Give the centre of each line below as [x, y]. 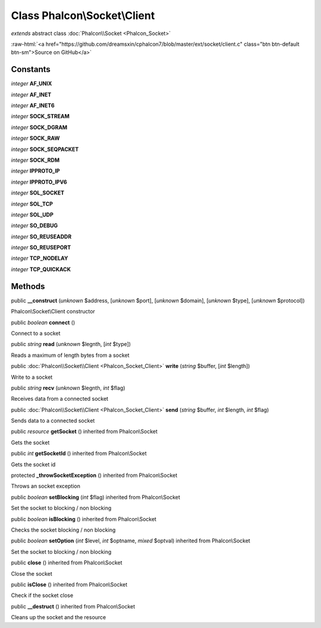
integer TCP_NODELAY [40, 258]
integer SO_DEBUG [34, 225]
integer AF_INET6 [33, 106]
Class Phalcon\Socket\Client [83, 15]
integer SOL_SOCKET [38, 193]
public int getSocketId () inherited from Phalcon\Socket [79, 453]
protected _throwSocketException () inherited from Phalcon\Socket [94, 475]
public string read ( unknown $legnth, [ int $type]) [71, 344]
